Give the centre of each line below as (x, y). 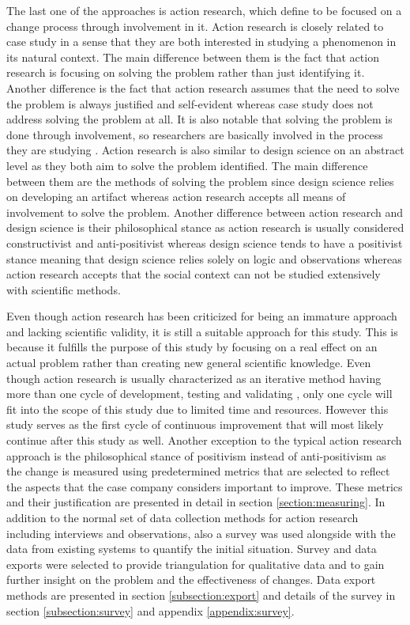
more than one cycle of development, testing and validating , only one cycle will (199, 394)
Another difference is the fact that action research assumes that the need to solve (203, 87)
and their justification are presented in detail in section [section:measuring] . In (196, 502)
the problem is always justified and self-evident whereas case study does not (190, 103)
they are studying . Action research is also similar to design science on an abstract (205, 150)
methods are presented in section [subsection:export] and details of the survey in (201, 595)
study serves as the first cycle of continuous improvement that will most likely (195, 424)
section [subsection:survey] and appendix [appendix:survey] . (150, 610)
